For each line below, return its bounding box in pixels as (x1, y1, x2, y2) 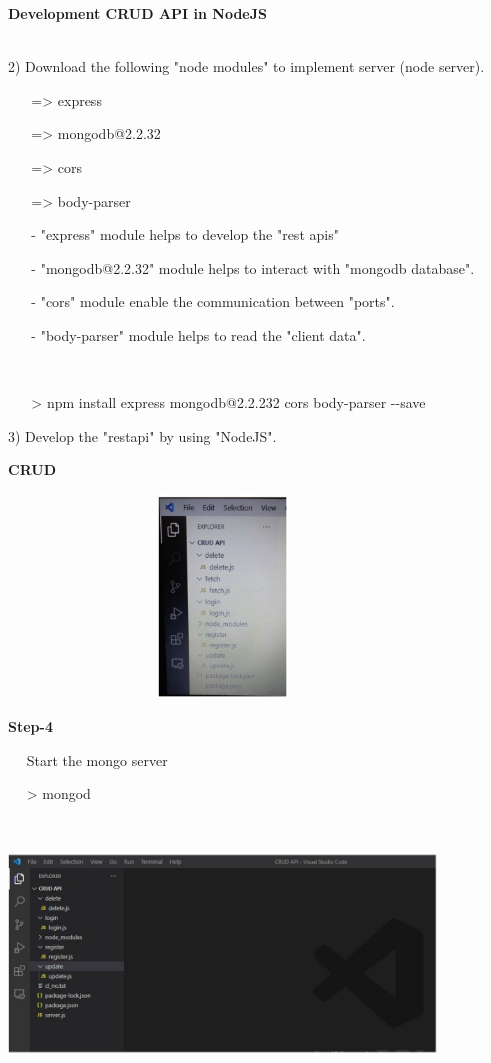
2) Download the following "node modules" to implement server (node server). (8, 56, 485, 77)
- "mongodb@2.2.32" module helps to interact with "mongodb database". (31, 257, 475, 278)
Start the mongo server (26, 749, 168, 770)
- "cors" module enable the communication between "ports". (31, 291, 395, 312)
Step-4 (8, 715, 53, 736)
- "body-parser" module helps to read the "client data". (31, 324, 366, 345)
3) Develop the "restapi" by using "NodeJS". (8, 425, 277, 446)
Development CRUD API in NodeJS (8, 3, 267, 23)
